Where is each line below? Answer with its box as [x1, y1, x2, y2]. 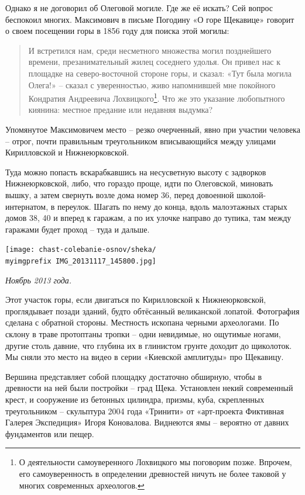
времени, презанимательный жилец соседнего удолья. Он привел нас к [28, 56, 281, 68]
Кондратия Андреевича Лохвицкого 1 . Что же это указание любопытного [28, 91, 285, 104]
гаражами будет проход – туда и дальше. [5, 223, 150, 235]
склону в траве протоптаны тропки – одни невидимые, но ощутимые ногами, [5, 328, 281, 340]
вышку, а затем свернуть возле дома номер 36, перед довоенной [5, 188, 234, 200]
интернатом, [5, 200, 49, 212]
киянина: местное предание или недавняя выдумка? [28, 103, 213, 116]
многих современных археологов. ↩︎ [19, 479, 145, 491]
